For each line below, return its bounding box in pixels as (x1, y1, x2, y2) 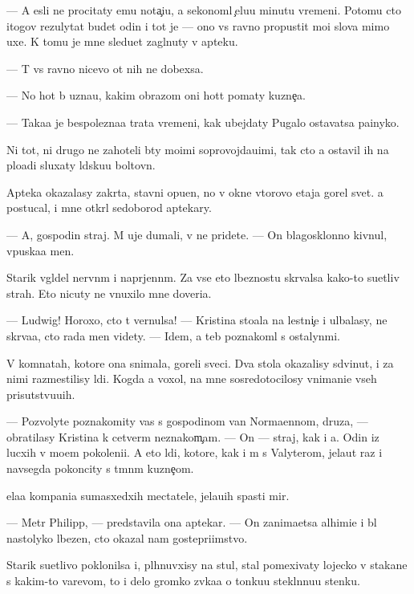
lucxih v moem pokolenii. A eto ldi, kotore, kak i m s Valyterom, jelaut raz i (6, 444, 383, 461)
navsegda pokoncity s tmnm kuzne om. (6, 460, 194, 477)
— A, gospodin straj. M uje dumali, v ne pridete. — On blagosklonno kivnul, (6, 226, 388, 242)
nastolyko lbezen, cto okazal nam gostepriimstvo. (6, 529, 248, 546)
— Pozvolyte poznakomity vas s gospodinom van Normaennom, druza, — (6, 413, 368, 429)
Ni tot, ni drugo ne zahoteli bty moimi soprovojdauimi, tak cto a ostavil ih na (6, 140, 389, 157)
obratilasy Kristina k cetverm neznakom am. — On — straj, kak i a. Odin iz (6, 428, 379, 445)
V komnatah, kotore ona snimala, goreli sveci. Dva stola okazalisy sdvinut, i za (6, 354, 394, 371)
